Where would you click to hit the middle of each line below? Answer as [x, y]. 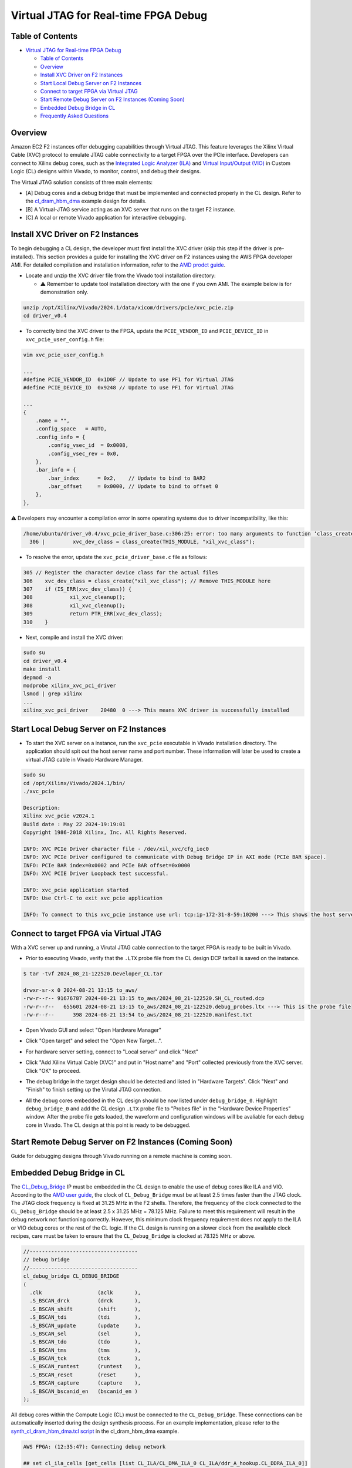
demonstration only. [64, 292]
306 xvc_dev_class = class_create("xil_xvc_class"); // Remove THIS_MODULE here [147, 581]
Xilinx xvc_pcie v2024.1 [59, 816]
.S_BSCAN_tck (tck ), [85, 1358]
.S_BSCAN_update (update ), [85, 1325]
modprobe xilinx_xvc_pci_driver [70, 686]
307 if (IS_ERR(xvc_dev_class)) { [77, 589]
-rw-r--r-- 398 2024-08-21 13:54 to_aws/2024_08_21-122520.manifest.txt [138, 1015]
